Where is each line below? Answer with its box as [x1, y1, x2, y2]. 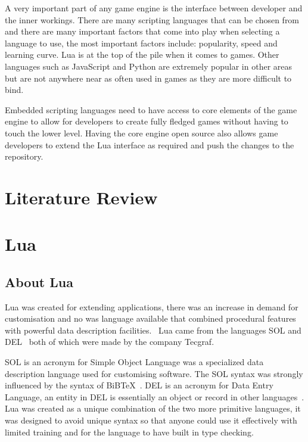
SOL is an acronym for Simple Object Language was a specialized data [5, 356, 264, 368]
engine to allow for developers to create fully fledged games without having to [5, 115, 288, 127]
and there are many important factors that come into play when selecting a [5, 25, 280, 38]
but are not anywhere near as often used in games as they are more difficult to [5, 71, 292, 84]
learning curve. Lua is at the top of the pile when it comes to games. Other [5, 48, 279, 61]
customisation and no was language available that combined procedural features [5, 312, 296, 325]
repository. [5, 150, 43, 163]
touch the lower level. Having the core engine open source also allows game [5, 126, 278, 139]
